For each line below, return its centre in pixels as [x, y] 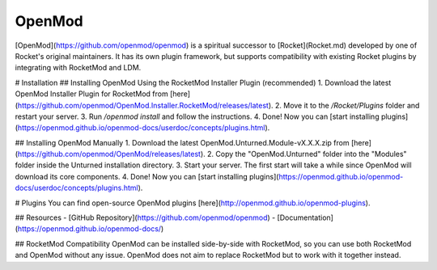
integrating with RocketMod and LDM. [78, 68]
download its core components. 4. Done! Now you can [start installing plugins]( [147, 176]
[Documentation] [305, 217]
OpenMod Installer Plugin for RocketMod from [92, 94]
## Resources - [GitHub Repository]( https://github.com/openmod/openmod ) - [145, 217]
